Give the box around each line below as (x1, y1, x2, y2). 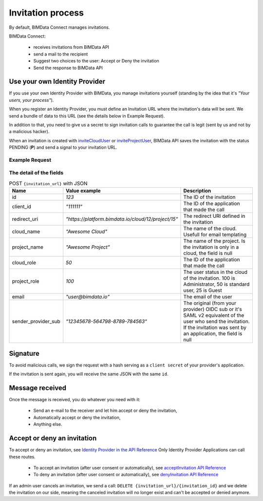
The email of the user (183, 293, 232, 300)
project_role (12, 278, 39, 285)
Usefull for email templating (183, 231, 247, 238)
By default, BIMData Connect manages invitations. (9, 24, 110, 30)
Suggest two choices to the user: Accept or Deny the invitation (33, 58, 159, 64)
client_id (12, 203, 32, 210)
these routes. (9, 454, 36, 460)
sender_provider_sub (12, 318, 60, 325)
